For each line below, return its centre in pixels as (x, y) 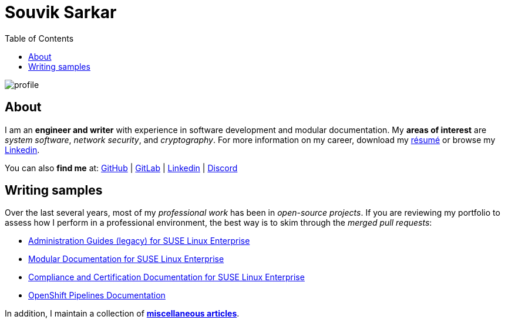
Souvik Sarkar (61, 12)
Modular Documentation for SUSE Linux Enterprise (126, 259)
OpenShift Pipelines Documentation (97, 295)
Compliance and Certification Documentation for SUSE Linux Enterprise (166, 277)
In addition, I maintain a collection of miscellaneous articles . (122, 314)
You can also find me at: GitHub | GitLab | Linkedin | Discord (121, 168)
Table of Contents (39, 38)
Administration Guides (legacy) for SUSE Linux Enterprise (139, 241)
